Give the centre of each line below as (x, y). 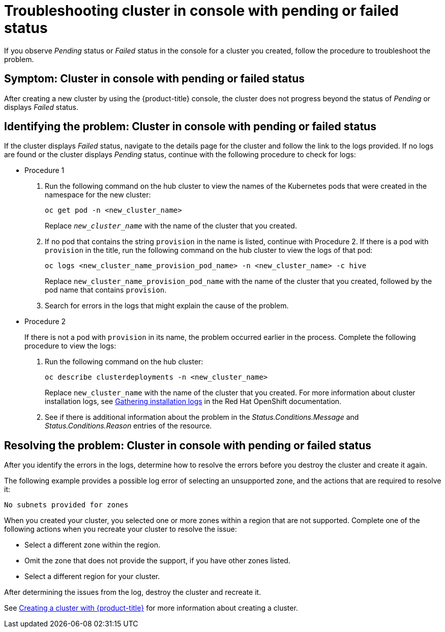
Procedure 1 (44, 170)
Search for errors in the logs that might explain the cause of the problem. (167, 306)
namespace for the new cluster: (98, 195)
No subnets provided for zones (66, 505)
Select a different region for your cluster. (92, 577)
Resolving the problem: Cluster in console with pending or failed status (188, 445)
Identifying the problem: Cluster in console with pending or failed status (190, 127)
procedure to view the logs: (70, 346)
